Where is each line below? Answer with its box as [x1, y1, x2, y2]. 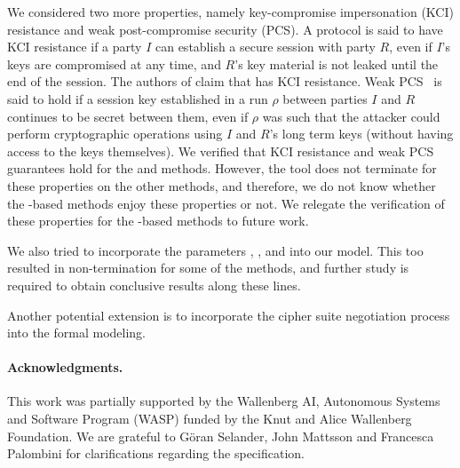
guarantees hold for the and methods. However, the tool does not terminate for [7, 159, 437, 178]
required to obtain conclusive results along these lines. [7, 275, 301, 294]
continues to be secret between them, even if [7, 107, 249, 125]
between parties [282, 89, 368, 107]
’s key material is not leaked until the [234, 54, 439, 73]
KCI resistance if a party [7, 37, 142, 56]
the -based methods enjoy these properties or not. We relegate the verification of [7, 194, 445, 212]
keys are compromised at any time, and [7, 54, 221, 73]
